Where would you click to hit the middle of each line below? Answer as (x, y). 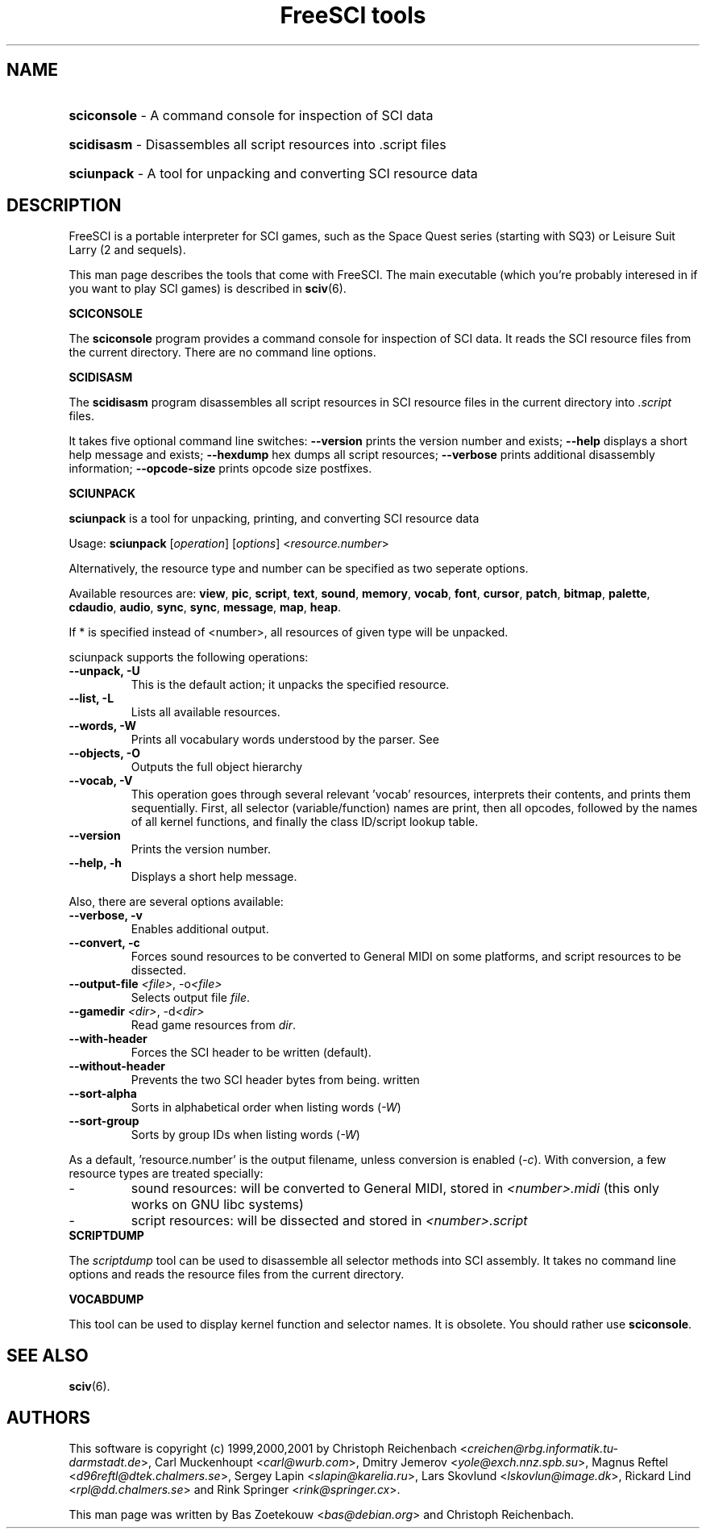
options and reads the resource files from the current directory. (237, 1274)
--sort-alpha (103, 1094)
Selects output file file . (191, 998)
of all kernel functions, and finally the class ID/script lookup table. (305, 822)
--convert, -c (104, 943)
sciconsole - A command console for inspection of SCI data (251, 115)
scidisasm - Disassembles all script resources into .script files (257, 144)
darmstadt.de (105, 1462)
